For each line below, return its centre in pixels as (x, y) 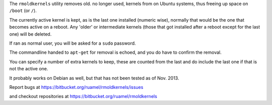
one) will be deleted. (30, 34)
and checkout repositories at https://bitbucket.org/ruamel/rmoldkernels (83, 96)
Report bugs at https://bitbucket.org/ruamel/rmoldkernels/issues (76, 87)
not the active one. (29, 69)
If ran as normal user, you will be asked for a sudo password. (73, 43)
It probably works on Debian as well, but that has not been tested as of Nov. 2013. (94, 78)
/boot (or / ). (23, 11)
